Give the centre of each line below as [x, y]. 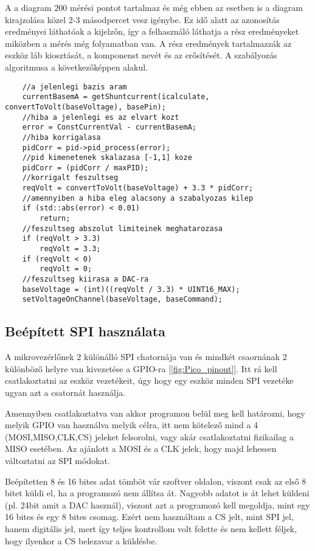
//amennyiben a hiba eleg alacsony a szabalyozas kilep [138, 198]
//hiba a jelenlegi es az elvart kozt [101, 117]
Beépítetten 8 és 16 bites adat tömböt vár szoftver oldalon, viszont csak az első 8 [156, 481]
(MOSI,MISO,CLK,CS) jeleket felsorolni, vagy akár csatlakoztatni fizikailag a [149, 436]
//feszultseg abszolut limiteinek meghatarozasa [122, 228]
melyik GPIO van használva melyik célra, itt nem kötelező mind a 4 [132, 425]
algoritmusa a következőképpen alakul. [77, 67]
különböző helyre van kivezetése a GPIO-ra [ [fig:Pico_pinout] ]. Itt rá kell [141, 368]
